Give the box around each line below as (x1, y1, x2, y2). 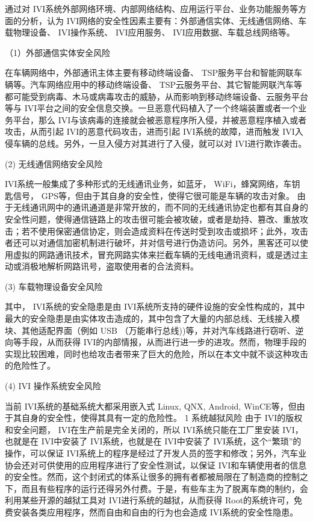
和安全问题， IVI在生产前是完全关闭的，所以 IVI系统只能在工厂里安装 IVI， (5, 423, 303, 435)
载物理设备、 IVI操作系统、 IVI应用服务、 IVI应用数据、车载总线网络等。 (5, 26, 295, 38)
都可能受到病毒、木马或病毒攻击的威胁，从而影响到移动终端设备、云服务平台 (5, 90, 308, 102)
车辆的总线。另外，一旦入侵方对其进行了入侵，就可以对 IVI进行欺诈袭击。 (13, 137, 307, 149)
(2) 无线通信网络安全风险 (5, 157, 103, 170)
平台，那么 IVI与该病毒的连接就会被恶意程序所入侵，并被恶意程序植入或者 (13, 113, 307, 126)
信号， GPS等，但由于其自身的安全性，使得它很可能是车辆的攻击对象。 (13, 189, 294, 201)
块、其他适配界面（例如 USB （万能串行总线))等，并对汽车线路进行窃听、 (5, 324, 296, 336)
